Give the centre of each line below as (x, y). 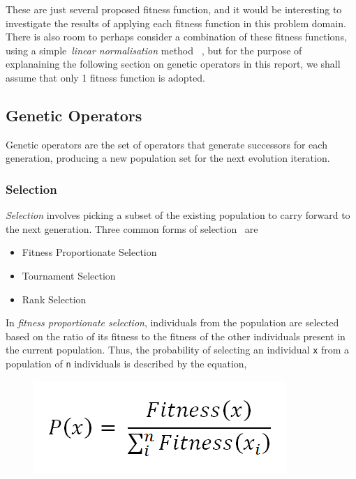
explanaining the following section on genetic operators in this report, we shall (173, 64)
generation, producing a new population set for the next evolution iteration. (168, 158)
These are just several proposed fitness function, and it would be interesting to (174, 9)
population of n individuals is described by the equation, (126, 363)
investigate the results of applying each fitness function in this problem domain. (176, 23)
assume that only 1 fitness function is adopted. (105, 77)
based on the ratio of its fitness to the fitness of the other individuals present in (176, 336)
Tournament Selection (69, 275)
